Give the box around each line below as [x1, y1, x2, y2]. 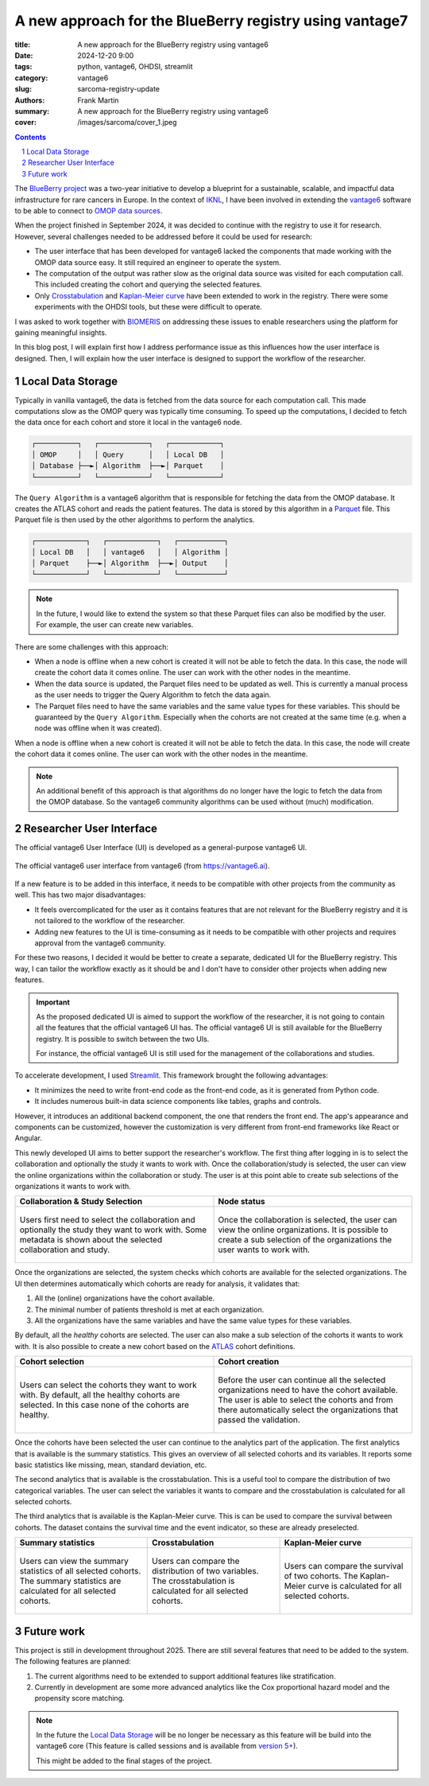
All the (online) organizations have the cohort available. [34, 1293, 214, 1303]
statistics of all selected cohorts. [19, 1566, 141, 1577]
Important [36, 997, 71, 1007]
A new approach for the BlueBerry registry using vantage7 [14, 12, 408, 29]
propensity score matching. [34, 1694, 125, 1703]
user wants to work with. [218, 1244, 310, 1255]
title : [14, 40, 31, 49]
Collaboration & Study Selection [19, 1196, 143, 1207]
